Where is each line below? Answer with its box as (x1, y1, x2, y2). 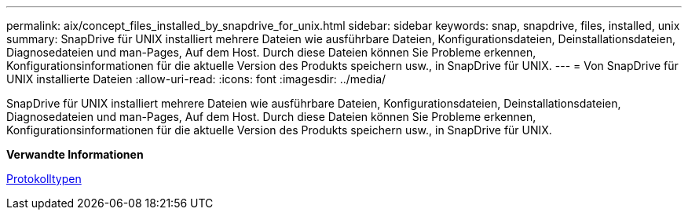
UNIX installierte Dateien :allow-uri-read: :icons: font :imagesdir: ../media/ (6, 72, 386, 86)
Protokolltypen (6, 172, 82, 185)
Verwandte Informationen (6, 148, 144, 161)
